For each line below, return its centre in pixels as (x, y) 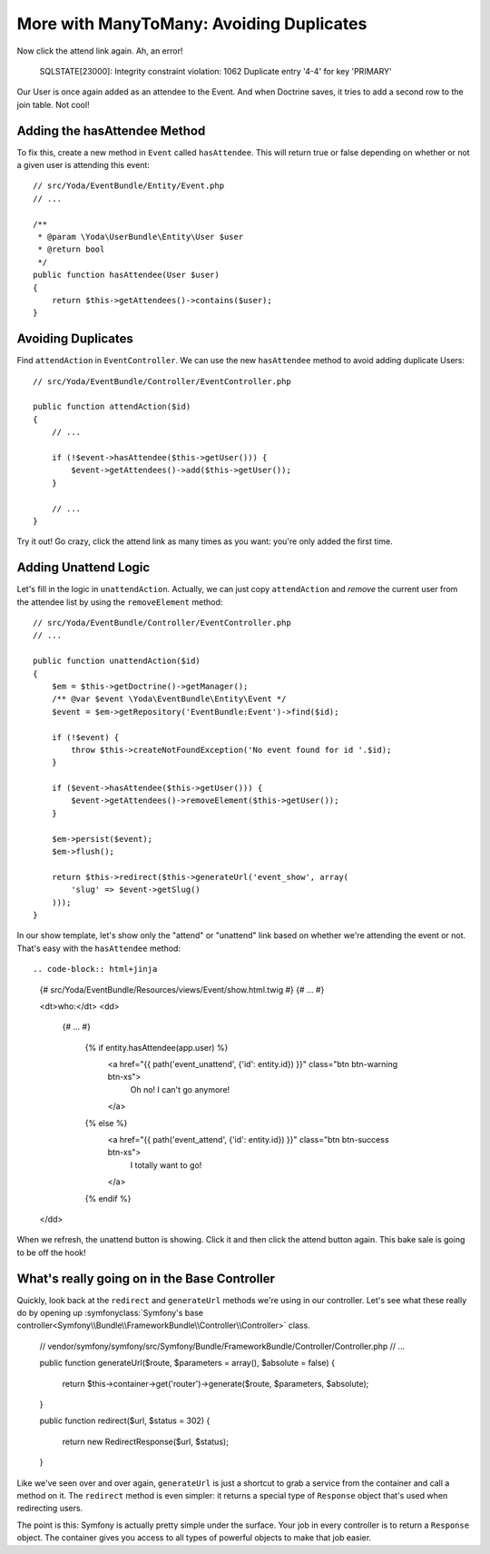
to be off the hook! (51, 1252)
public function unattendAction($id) (117, 661)
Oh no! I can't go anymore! (180, 1089)
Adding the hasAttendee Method (111, 130)
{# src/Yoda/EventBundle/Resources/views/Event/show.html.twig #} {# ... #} (182, 989)
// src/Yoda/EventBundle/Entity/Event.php (129, 186)
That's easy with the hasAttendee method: (99, 948)
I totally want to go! (166, 1165)
